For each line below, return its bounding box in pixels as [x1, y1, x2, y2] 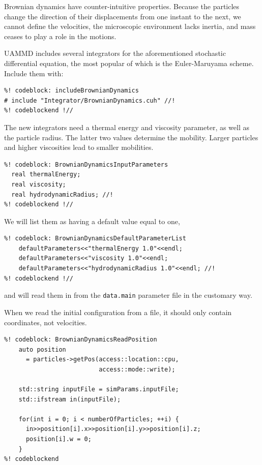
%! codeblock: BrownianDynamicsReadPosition [4, 336, 157, 344]
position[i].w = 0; [25, 436, 92, 443]
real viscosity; [11, 180, 66, 188]
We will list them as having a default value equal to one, [4, 215, 180, 226]
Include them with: [4, 68, 64, 78]
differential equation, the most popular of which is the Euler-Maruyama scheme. [4, 57, 254, 68]
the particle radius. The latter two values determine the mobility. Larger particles [4, 132, 258, 142]
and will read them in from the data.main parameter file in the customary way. [4, 290, 252, 300]
